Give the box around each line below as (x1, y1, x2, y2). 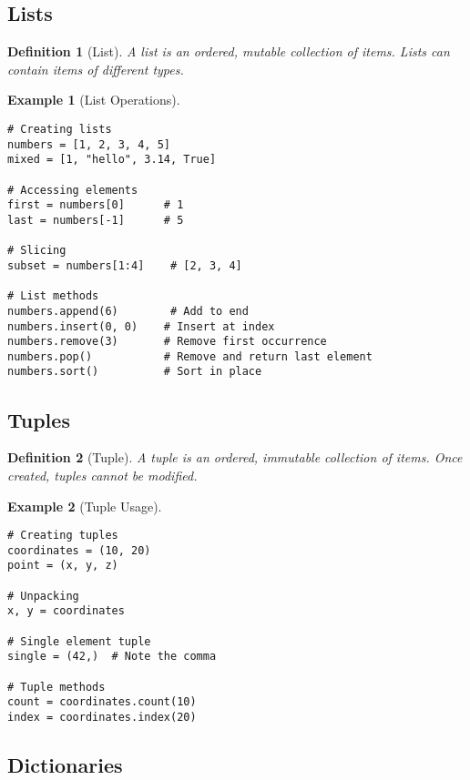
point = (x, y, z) (7, 559, 118, 572)
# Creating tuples (7, 529, 118, 542)
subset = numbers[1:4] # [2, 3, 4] (7, 258, 242, 272)
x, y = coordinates (7, 604, 125, 618)
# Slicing (7, 244, 66, 258)
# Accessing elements (7, 183, 138, 197)
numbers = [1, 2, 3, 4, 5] (7, 137, 170, 151)
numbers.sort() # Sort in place (7, 365, 262, 379)
